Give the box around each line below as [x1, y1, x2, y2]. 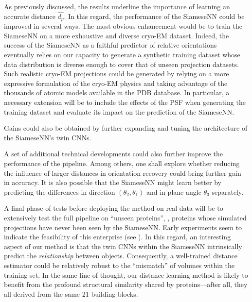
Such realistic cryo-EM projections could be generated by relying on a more [4, 68, 229, 79]
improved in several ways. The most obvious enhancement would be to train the [4, 21, 242, 31]
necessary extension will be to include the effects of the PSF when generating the [4, 97, 246, 107]
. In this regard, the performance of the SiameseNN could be [64, 11, 245, 21]
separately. [212, 186, 244, 197]
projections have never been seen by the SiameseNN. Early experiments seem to [4, 222, 242, 232]
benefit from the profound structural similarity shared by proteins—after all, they [4, 279, 248, 289]
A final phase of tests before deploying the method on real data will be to [4, 203, 223, 213]
